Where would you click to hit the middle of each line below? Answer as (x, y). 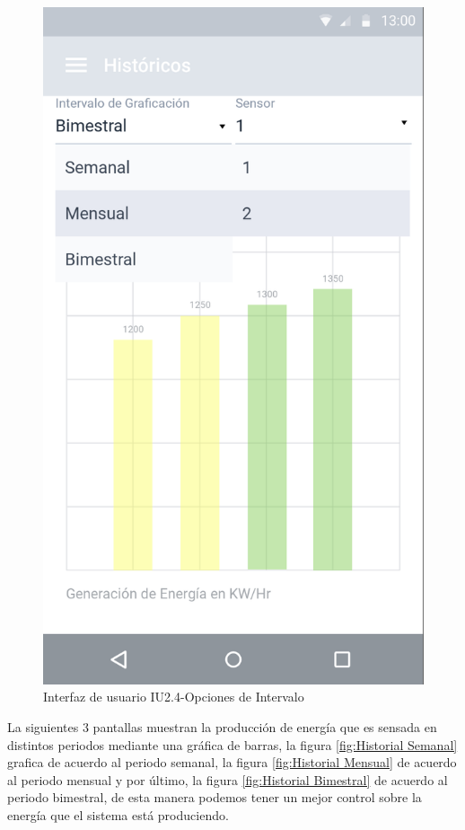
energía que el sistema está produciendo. (118, 814)
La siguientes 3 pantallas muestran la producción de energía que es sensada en (222, 726)
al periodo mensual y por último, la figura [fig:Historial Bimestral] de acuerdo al (228, 779)
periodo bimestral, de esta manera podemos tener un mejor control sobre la (215, 797)
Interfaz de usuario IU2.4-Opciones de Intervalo (174, 697)
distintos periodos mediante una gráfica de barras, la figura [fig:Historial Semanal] (232, 744)
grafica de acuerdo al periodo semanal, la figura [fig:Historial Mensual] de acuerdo (232, 762)
